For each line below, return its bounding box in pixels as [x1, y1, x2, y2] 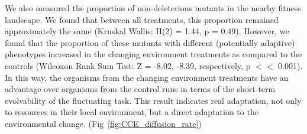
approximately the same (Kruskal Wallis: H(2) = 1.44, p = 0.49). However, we [5, 25, 289, 37]
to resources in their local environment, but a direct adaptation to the [5, 106, 258, 118]
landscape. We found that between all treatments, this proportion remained [5, 13, 279, 25]
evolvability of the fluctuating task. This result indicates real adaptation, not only [5, 94, 302, 106]
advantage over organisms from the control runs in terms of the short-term [5, 83, 276, 95]
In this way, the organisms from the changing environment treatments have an [5, 71, 289, 83]
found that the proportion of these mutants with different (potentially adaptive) [5, 36, 295, 48]
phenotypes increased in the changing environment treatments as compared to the [5, 48, 302, 60]
